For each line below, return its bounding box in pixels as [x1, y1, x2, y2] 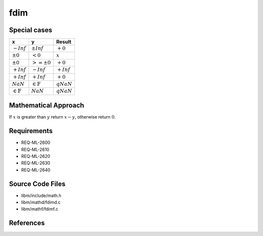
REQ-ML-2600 [21, 139, 51, 146]
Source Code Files [9, 179, 66, 188]
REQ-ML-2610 [21, 146, 50, 152]
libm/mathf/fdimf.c [21, 206, 58, 212]
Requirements [9, 127, 53, 135]
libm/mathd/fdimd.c [21, 199, 61, 205]
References [9, 219, 45, 227]
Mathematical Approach [9, 101, 85, 110]
